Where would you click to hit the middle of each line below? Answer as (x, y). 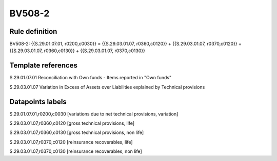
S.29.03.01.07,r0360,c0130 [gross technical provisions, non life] (77, 132)
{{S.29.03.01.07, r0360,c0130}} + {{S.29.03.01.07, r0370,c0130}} (77, 51)
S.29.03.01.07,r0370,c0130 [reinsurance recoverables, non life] (76, 151)
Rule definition (33, 31)
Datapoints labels (38, 101)
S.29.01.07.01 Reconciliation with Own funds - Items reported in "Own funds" (91, 78)
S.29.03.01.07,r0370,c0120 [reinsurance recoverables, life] (71, 142)
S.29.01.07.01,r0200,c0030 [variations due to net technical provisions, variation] (94, 114)
